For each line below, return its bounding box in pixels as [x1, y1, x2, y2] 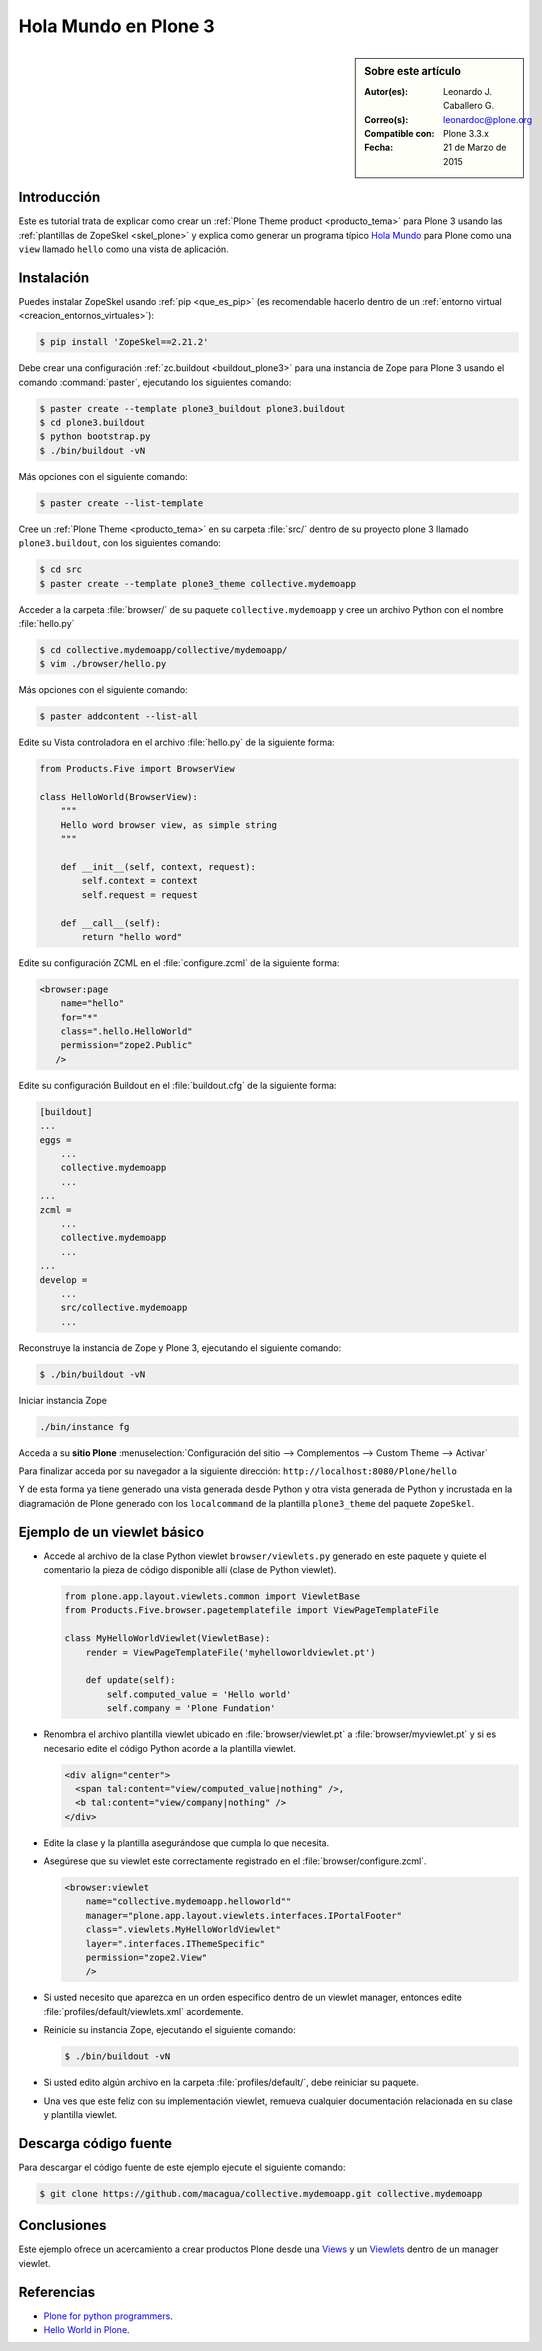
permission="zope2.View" [85, 1952, 208, 1964]
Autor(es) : [364, 85, 409, 97]
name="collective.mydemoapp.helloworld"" [85, 1896, 292, 1907]
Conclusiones [18, 2217, 107, 2234]
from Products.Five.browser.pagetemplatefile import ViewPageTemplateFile [64, 1605, 440, 1616]
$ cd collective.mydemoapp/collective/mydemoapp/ [39, 644, 288, 655]
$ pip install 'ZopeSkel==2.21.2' [39, 336, 209, 348]
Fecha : [364, 141, 394, 154]
